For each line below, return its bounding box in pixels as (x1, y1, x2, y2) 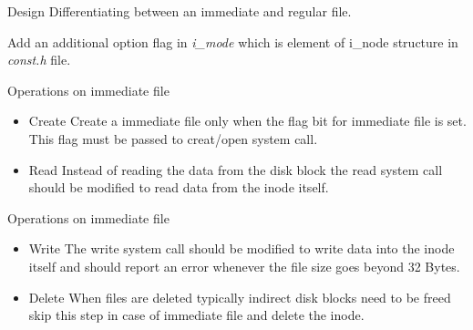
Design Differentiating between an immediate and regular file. (7, 2, 352, 20)
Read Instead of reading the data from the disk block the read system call (28, 160, 443, 179)
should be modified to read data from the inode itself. (28, 178, 329, 197)
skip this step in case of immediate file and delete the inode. (28, 305, 365, 325)
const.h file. (7, 50, 71, 69)
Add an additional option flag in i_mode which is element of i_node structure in (7, 32, 458, 51)
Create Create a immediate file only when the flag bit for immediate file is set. (28, 111, 467, 130)
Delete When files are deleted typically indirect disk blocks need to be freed (28, 287, 451, 306)
